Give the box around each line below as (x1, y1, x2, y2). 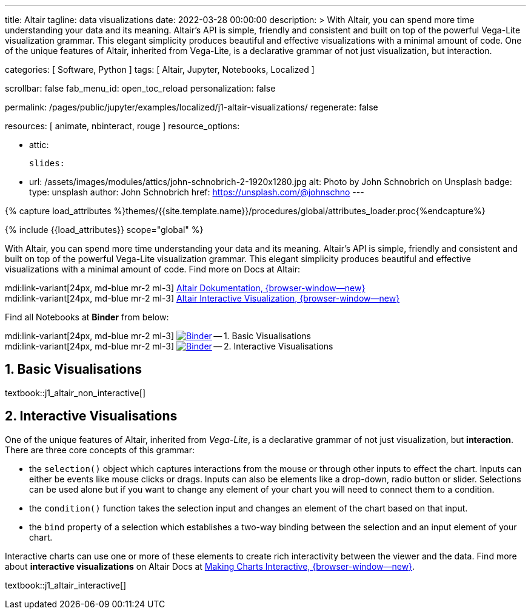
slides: (29, 158, 65, 168)
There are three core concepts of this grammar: (5, 444, 195, 455)
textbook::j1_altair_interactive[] (5, 579, 127, 590)
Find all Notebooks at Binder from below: (5, 312, 169, 322)
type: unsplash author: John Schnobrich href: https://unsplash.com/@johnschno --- (29, 187, 364, 197)
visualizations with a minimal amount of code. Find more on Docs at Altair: (5, 264, 301, 274)
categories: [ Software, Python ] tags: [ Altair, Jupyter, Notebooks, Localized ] (5, 64, 315, 75)
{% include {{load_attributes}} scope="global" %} (5, 224, 204, 235)
